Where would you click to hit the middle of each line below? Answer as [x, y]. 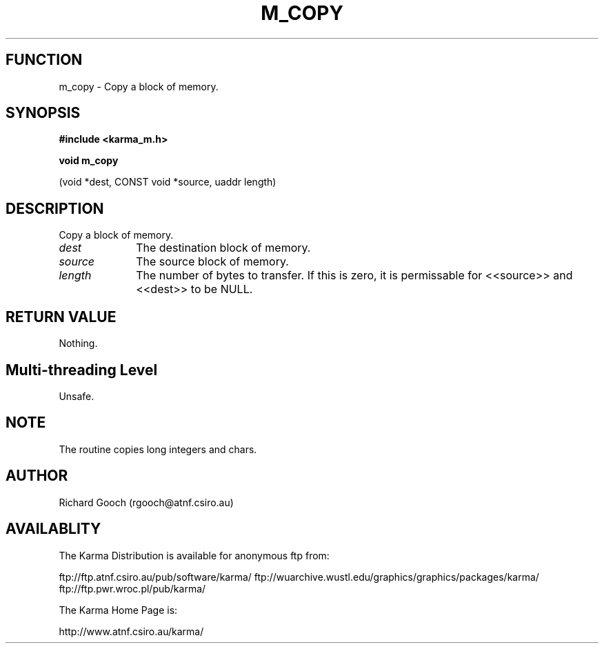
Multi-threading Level [82, 370]
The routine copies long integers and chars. [158, 449]
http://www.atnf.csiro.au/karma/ [131, 631]
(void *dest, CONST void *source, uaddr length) [168, 182]
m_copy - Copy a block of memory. [139, 86]
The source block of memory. [212, 262]
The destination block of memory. [223, 248]
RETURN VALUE [61, 317]
